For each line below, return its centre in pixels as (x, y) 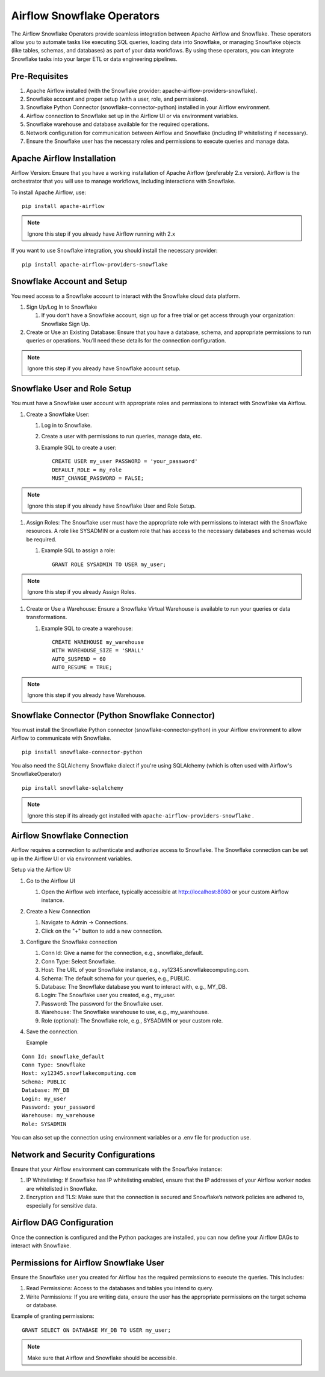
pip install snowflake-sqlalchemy (73, 788)
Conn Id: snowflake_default (63, 1056)
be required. (41, 539)
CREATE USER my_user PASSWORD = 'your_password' (125, 462)
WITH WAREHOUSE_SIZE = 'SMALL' (98, 651)
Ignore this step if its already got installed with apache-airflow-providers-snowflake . (141, 815)
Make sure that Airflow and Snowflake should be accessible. (102, 1358)
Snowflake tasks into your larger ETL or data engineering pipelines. (94, 59)
